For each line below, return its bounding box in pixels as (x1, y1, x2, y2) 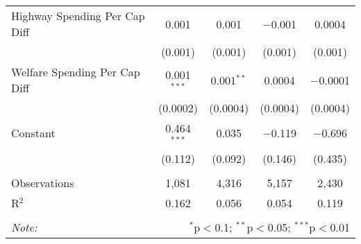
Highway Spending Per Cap (11, 8, 145, 24)
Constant (11, 125, 56, 141)
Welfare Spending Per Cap (11, 64, 140, 80)
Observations (11, 174, 74, 191)
